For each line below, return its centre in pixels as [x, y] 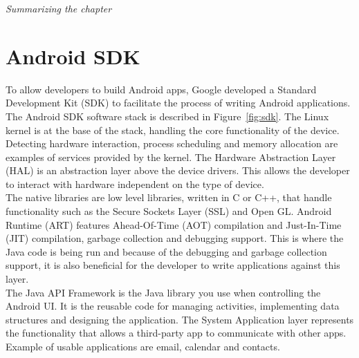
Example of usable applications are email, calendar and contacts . [143, 346]
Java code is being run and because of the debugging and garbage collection [166, 251]
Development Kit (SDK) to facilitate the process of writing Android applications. [178, 103]
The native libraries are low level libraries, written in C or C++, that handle [169, 197]
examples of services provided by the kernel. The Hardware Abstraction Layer [171, 157]
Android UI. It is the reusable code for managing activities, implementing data [173, 306]
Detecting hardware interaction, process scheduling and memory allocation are [172, 143]
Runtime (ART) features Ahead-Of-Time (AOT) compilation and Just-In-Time [174, 224]
